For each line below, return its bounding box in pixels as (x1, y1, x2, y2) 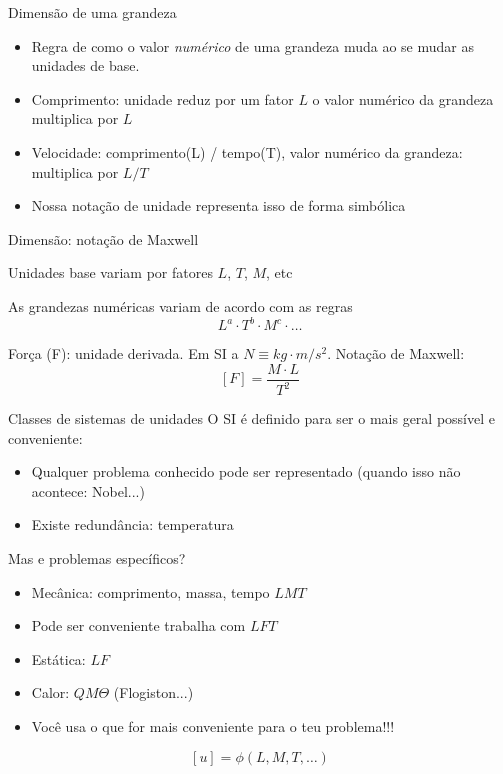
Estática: (31, 648, 86, 669)
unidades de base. (31, 55, 140, 76)
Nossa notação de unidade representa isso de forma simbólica (31, 195, 406, 216)
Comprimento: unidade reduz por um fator (31, 88, 294, 109)
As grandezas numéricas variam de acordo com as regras (8, 295, 353, 316)
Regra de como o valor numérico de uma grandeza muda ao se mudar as (31, 35, 475, 56)
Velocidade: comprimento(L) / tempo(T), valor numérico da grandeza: (31, 141, 463, 162)
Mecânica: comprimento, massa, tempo (31, 581, 270, 602)
